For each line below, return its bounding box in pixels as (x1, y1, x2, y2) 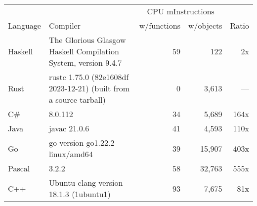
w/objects (188, 20, 222, 31)
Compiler (48, 20, 81, 31)
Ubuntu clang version (48, 177, 123, 188)
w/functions (139, 20, 181, 31)
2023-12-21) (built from (48, 82, 130, 94)
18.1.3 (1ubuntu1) (48, 188, 111, 200)
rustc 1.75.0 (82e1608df (48, 71, 129, 82)
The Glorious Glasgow (48, 34, 126, 45)
